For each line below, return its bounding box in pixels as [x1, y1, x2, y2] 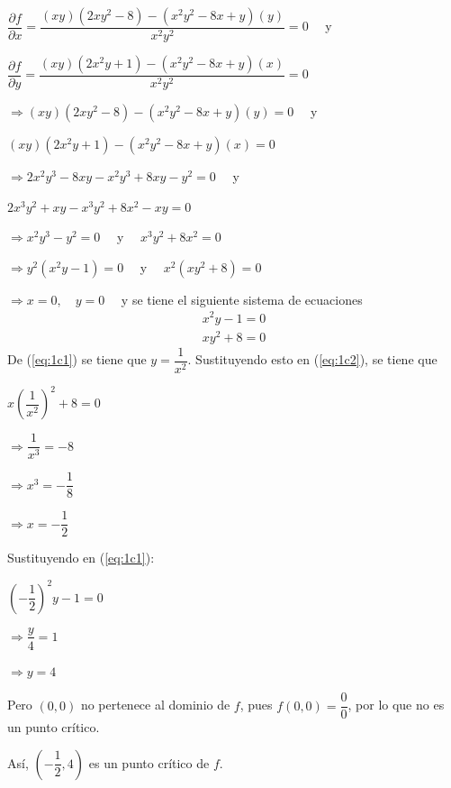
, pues [239, 695, 273, 714]
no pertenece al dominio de [80, 695, 230, 714]
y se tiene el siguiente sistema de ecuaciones [121, 289, 363, 308]
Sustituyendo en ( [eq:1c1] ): [7, 548, 155, 567]
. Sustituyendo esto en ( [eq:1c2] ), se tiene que [187, 350, 437, 369]
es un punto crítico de [88, 753, 210, 772]
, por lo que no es [347, 695, 445, 714]
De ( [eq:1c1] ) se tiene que [7, 350, 147, 369]
